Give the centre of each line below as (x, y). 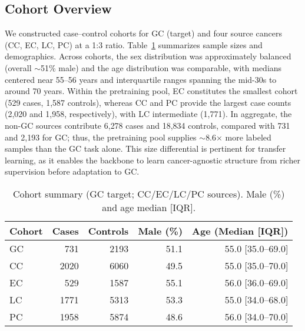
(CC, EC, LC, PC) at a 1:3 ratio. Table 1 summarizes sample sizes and (134, 44)
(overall (18, 67)
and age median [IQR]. (149, 207)
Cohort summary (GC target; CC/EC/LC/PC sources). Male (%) (149, 193)
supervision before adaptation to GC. (72, 171)
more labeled (248, 137)
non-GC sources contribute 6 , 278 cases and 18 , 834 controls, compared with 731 (147, 125)
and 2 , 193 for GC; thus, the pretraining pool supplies (101, 137)
